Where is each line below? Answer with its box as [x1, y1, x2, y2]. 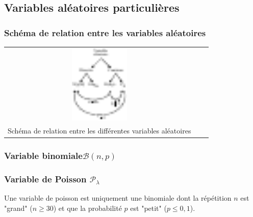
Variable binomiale [4, 149, 83, 162]
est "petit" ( [130, 203, 167, 213]
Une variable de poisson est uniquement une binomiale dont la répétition [4, 193, 232, 203]
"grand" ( [4, 203, 33, 213]
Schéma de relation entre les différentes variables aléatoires [8, 125, 191, 136]
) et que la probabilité [53, 203, 122, 213]
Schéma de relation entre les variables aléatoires [4, 26, 206, 39]
